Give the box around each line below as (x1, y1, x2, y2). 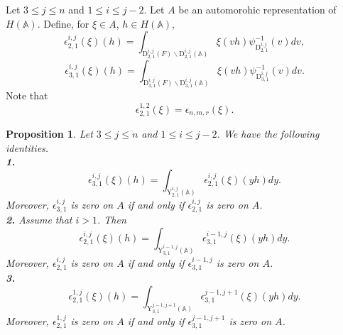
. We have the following (217, 126, 320, 141)
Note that (6, 88, 48, 103)
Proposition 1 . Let (6, 126, 93, 141)
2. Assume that (6, 212, 72, 227)
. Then (97, 212, 126, 227)
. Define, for (37, 16, 89, 31)
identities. (6, 140, 49, 155)
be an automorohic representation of (178, 2, 337, 16)
